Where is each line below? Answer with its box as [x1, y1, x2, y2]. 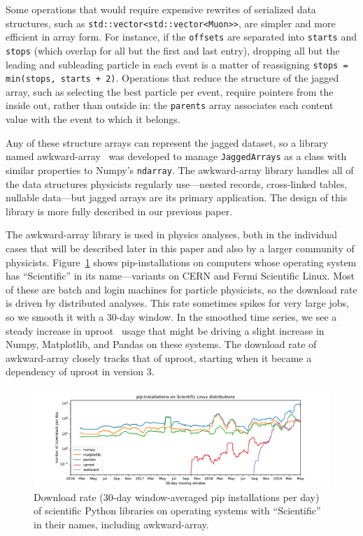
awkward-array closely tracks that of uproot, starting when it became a [6, 350, 312, 365]
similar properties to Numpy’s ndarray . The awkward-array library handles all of [6, 162, 354, 177]
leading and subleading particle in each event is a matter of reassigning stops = [6, 57, 348, 71]
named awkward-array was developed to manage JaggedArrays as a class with [6, 149, 347, 164]
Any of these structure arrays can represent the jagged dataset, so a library [6, 135, 328, 150]
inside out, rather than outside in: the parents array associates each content [6, 98, 334, 113]
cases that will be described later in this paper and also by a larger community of [6, 241, 355, 255]
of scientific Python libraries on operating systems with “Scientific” [34, 503, 321, 518]
